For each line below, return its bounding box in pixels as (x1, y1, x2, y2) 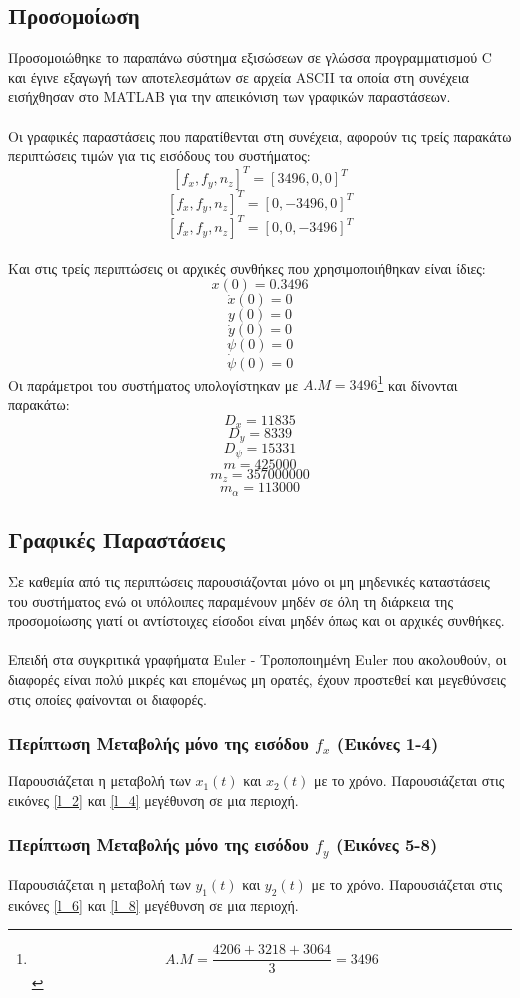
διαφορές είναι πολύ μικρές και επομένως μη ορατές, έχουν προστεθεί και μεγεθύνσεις (8, 668, 506, 689)
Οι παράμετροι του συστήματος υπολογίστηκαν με (8, 374, 299, 395)
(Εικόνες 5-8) (335, 832, 438, 857)
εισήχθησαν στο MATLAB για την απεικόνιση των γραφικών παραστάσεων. (8, 86, 451, 107)
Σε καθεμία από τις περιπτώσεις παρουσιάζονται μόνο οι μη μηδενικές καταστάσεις (8, 570, 490, 591)
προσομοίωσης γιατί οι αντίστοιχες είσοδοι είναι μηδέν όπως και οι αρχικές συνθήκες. (8, 610, 505, 631)
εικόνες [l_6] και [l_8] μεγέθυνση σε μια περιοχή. (8, 894, 299, 915)
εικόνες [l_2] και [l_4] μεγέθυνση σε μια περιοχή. (8, 789, 299, 810)
